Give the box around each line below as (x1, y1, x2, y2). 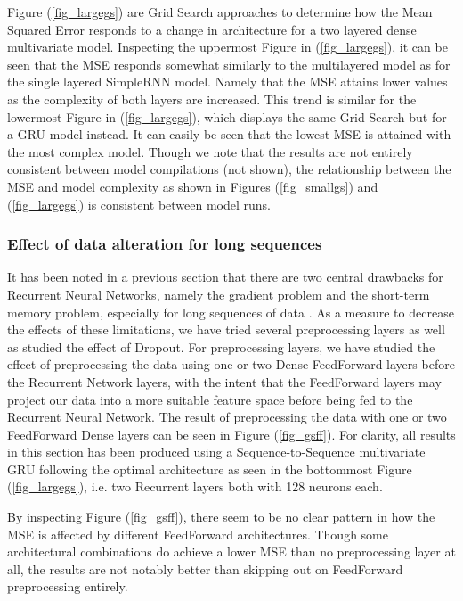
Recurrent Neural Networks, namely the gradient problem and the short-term (7, 284, 430, 303)
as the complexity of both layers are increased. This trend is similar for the (7, 89, 417, 108)
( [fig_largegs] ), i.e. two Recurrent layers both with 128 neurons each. (7, 477, 383, 496)
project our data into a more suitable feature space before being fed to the (7, 390, 413, 408)
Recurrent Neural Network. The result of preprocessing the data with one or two (7, 408, 447, 426)
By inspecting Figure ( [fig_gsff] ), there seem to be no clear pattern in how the (7, 507, 435, 526)
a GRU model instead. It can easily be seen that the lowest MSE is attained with (7, 125, 451, 144)
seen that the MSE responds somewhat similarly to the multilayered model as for (7, 54, 451, 73)
